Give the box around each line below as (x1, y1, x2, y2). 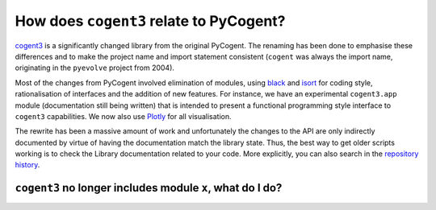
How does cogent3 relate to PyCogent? (15, 12, 286, 30)
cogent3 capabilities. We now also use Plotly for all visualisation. (15, 111, 232, 121)
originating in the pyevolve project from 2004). (15, 63, 175, 72)
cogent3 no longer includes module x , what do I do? (15, 181, 283, 195)
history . (15, 160, 40, 170)
